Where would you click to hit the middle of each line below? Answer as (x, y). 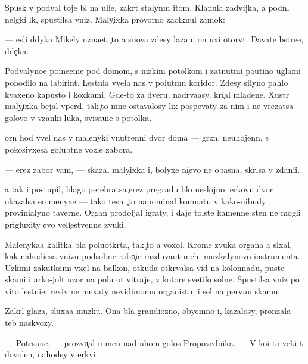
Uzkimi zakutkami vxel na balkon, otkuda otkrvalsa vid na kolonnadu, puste (145, 267)
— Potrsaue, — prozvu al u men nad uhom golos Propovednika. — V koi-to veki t (154, 342)
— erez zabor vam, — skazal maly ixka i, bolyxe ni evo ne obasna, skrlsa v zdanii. (153, 169)
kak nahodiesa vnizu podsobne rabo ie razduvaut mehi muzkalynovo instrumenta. (153, 256)
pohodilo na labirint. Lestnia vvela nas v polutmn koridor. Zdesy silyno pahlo (147, 82)
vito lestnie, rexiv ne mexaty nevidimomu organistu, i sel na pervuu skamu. (143, 290)
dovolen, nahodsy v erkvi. (52, 354)
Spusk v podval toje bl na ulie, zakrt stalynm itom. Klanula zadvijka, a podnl (147, 7)
